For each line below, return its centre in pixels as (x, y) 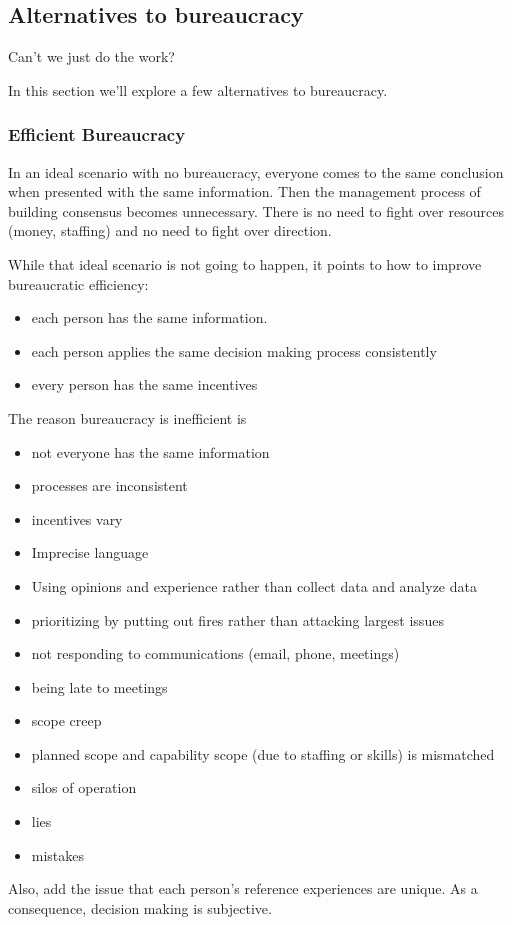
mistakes (58, 854)
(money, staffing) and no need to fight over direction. (170, 230)
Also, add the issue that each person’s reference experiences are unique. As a (243, 888)
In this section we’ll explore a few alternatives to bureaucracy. (198, 89)
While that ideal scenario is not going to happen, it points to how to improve (245, 263)
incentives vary (77, 518)
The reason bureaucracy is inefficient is (127, 417)
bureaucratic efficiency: (78, 283)
